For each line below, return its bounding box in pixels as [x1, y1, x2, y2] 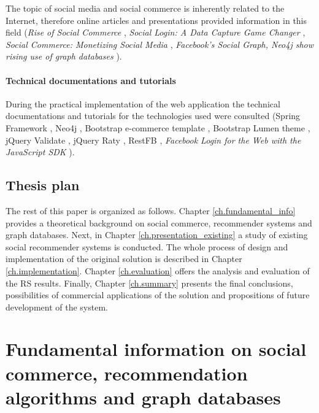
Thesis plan [6, 176, 80, 195]
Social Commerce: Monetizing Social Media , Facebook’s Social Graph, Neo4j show [6, 37, 314, 50]
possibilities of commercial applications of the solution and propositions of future [6, 288, 310, 301]
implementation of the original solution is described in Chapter [6, 252, 242, 265]
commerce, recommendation [6, 360, 248, 385]
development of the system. [6, 300, 108, 313]
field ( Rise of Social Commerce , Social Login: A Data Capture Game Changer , [6, 26, 306, 39]
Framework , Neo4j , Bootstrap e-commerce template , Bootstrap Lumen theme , [6, 121, 310, 134]
